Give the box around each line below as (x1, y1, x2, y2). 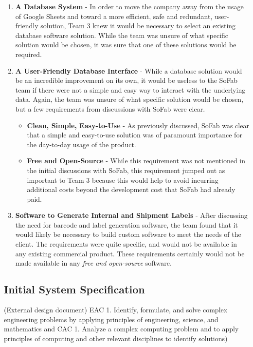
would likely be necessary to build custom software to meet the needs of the (15, 229, 241, 239)
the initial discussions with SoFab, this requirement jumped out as (27, 165, 225, 175)
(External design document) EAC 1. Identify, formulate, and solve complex (4, 305, 228, 315)
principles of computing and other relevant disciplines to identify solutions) (4, 333, 228, 343)
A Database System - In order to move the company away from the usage (15, 1, 244, 11)
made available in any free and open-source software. (15, 258, 172, 268)
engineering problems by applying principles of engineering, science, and (4, 314, 218, 324)
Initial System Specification (4, 282, 145, 297)
